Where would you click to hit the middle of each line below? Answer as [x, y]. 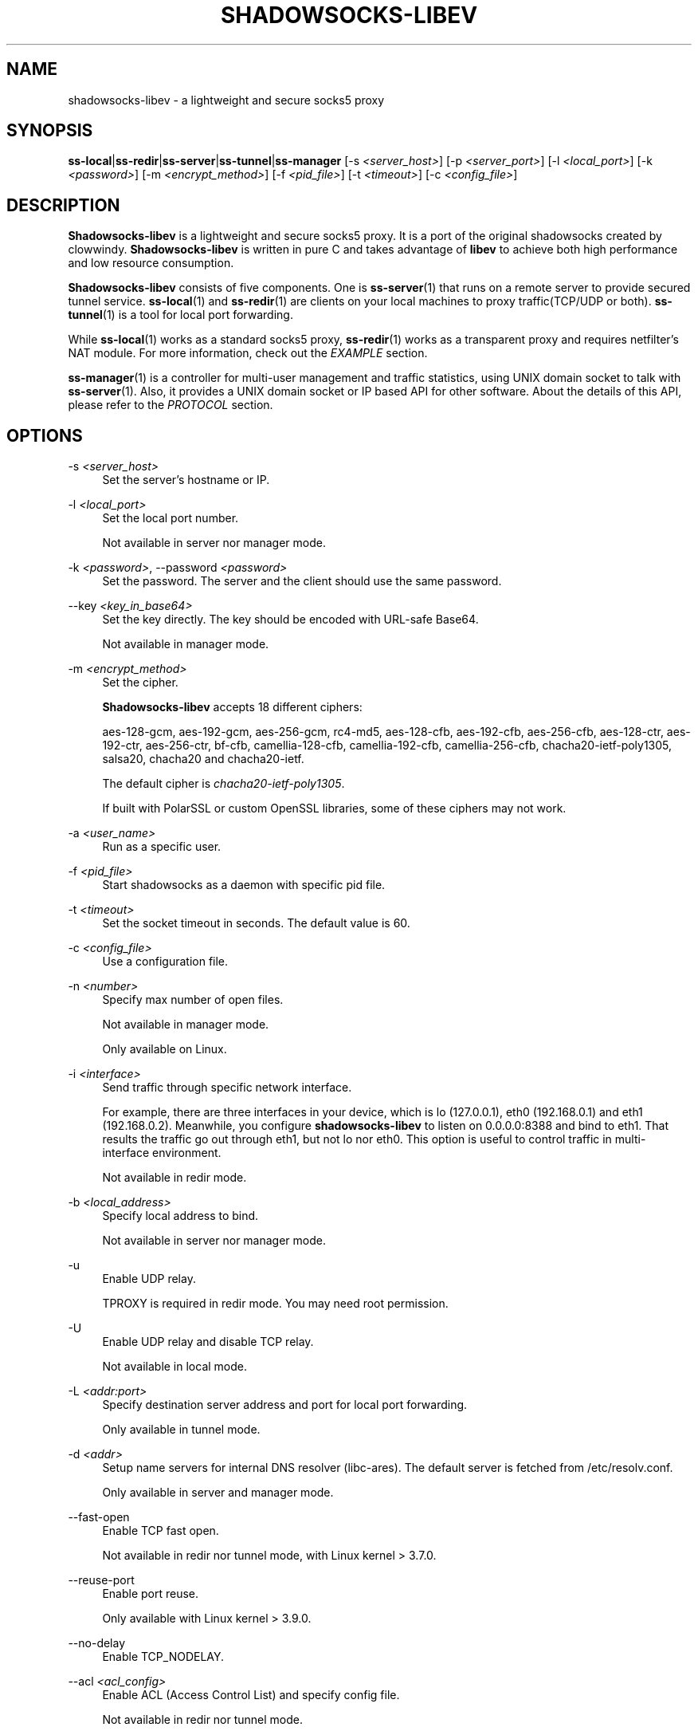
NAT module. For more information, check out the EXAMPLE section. [248, 353]
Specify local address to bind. [180, 1216]
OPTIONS [45, 435]
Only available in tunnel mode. [181, 1430]
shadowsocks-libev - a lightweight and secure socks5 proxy [226, 100]
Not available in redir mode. [174, 1178]
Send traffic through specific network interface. [227, 1088]
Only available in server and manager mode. [218, 1493]
